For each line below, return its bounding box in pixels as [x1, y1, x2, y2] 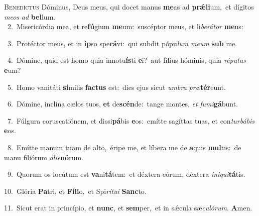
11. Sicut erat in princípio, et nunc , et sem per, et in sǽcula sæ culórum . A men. [4, 202, 252, 213]
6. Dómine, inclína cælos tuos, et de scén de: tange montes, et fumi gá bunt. [7, 98, 238, 109]
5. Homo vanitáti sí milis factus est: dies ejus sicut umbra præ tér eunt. [7, 81, 226, 92]
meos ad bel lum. [4, 11, 56, 22]
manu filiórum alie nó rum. [4, 152, 83, 162]
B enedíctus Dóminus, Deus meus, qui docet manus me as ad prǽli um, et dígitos [4, 2, 254, 12]
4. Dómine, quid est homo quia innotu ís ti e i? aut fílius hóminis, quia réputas [7, 55, 246, 65]
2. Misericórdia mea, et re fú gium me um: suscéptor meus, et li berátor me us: [7, 21, 243, 32]
